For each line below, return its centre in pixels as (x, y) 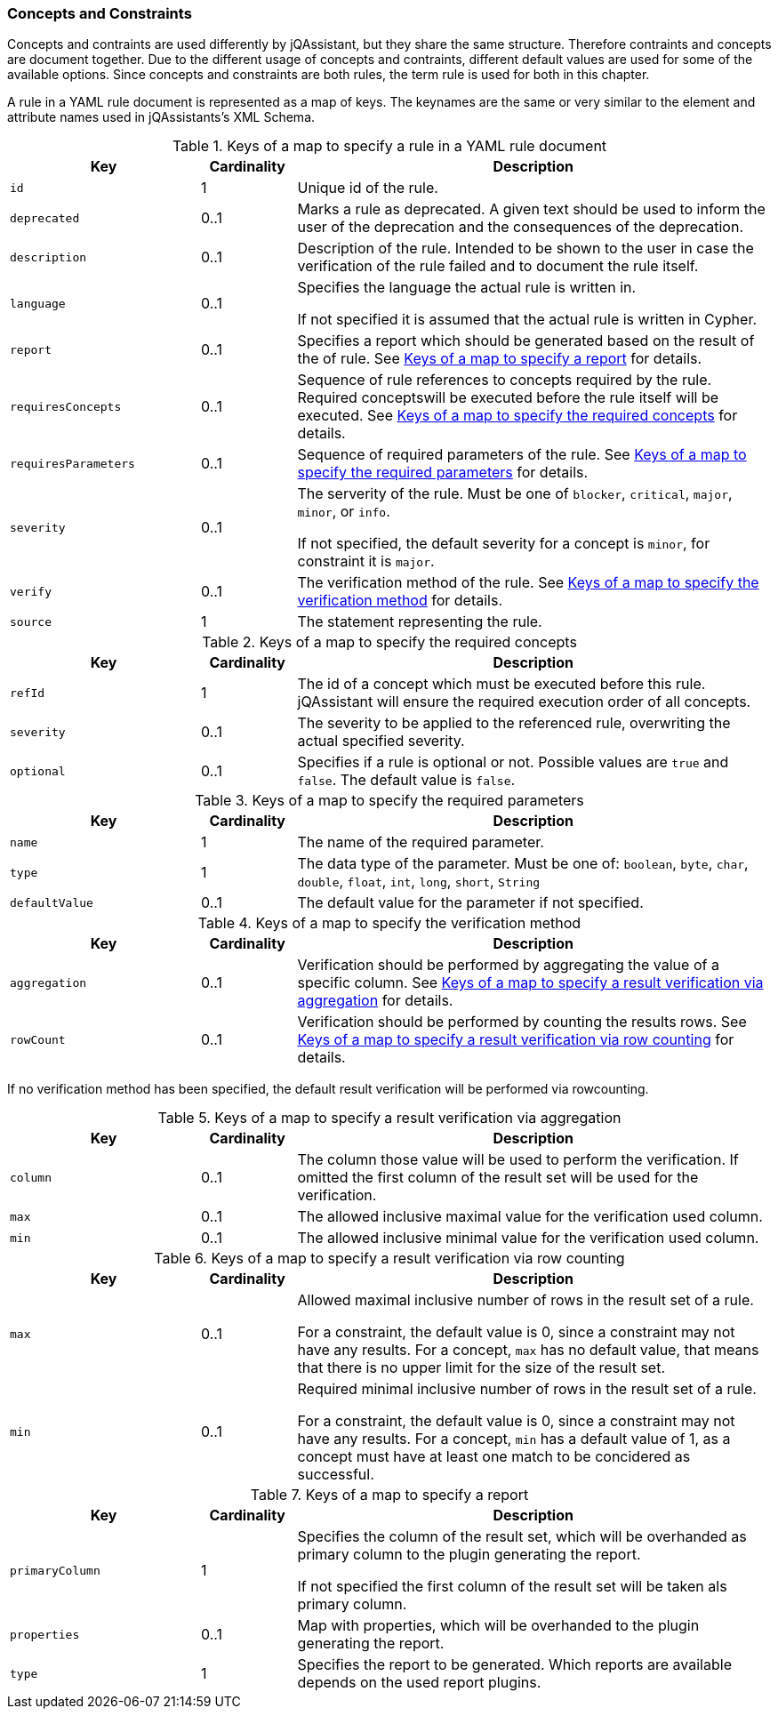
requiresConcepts (66, 406)
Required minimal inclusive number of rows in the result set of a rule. (527, 1389)
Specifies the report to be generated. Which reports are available (514, 1665)
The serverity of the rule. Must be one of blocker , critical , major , (515, 494)
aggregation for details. (375, 1001)
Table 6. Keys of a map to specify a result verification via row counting (389, 1259)
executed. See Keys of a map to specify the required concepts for (517, 416)
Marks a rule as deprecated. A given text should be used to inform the (531, 209)
